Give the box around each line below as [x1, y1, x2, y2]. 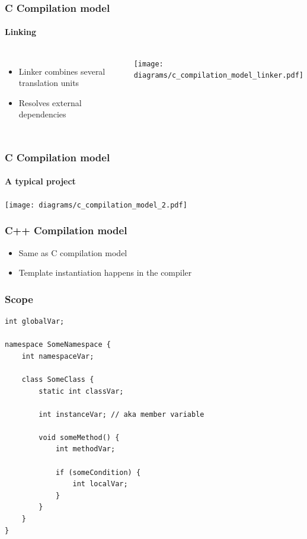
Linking [5, 25, 37, 38]
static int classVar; [39, 387, 124, 396]
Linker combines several [18, 65, 105, 77]
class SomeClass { [21, 375, 94, 384]
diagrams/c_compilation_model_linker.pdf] [133, 71, 304, 80]
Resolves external [18, 96, 82, 109]
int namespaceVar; [21, 352, 94, 361]
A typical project [5, 175, 76, 187]
